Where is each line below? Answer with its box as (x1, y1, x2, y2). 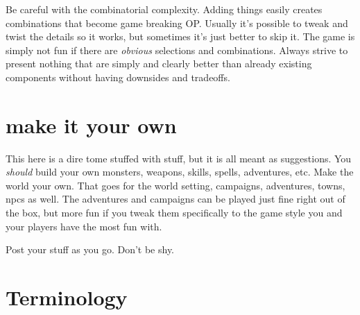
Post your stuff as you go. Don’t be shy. (6, 242, 175, 257)
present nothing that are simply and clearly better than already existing (6, 56, 312, 71)
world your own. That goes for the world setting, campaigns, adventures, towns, (6, 178, 345, 192)
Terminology (6, 283, 128, 312)
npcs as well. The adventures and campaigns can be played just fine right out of (6, 191, 345, 206)
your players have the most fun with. (6, 219, 162, 233)
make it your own (6, 110, 177, 139)
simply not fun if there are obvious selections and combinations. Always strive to (6, 42, 348, 57)
